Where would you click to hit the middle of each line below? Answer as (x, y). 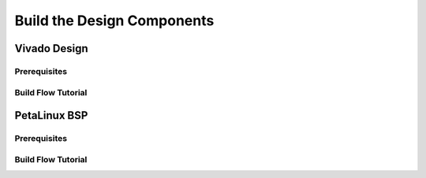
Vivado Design (51, 48)
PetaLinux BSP (51, 115)
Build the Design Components (114, 20)
